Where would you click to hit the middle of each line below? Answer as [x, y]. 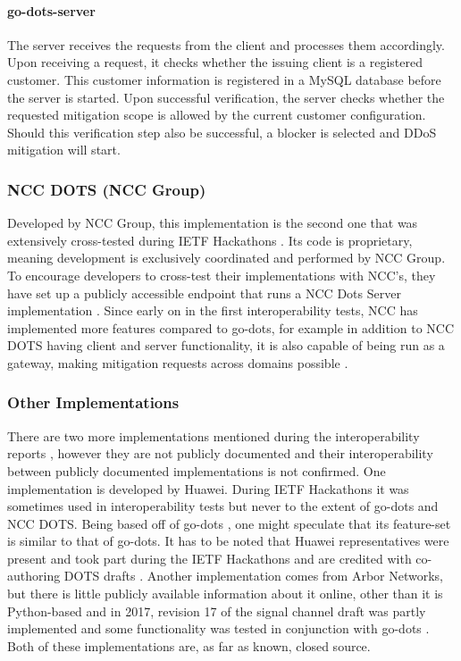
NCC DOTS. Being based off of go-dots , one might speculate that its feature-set [229, 523]
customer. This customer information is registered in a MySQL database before [224, 79]
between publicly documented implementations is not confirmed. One [197, 470]
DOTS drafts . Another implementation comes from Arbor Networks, [254, 576]
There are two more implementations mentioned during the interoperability [214, 435]
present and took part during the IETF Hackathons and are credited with [210, 558]
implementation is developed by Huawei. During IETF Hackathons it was [208, 488]
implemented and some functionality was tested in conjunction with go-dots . [218, 628]
